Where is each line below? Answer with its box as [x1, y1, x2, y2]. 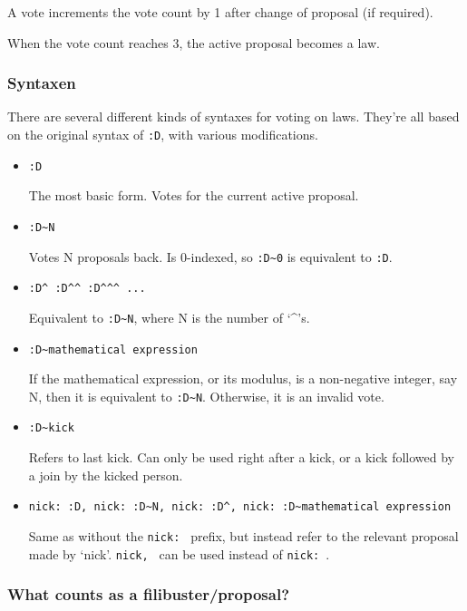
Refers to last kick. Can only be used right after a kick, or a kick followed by [28, 448, 454, 467]
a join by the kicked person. [28, 465, 183, 484]
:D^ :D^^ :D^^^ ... [28, 282, 146, 296]
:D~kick [28, 422, 74, 435]
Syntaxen [7, 72, 76, 94]
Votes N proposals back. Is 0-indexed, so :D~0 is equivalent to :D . [28, 247, 393, 266]
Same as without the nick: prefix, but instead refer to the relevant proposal [28, 526, 459, 545]
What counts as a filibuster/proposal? [7, 583, 290, 606]
